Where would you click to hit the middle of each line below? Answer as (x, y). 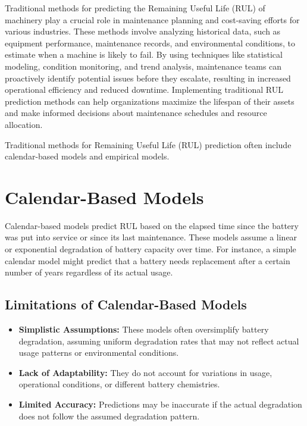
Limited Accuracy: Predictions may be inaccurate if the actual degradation (160, 404)
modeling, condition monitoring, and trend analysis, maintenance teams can (143, 66)
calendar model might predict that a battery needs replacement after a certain (148, 260)
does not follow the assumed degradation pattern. (109, 416)
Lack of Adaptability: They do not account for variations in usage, (145, 372)
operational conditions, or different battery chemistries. (119, 384)
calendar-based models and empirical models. (87, 156)
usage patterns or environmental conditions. (99, 353)
